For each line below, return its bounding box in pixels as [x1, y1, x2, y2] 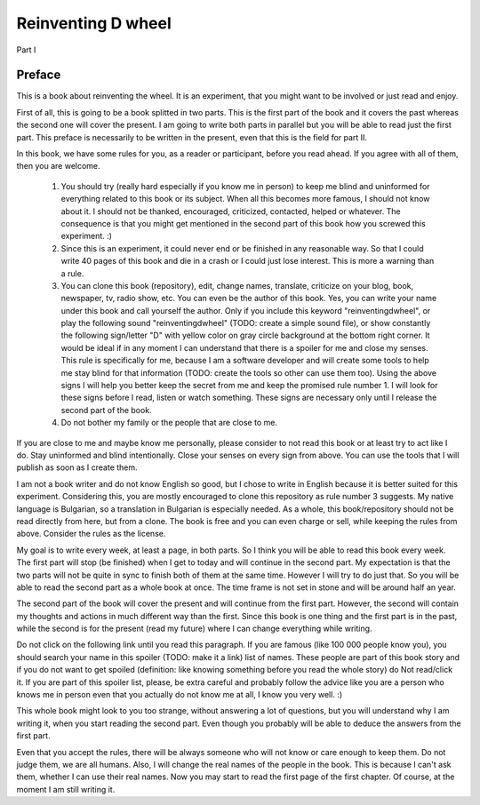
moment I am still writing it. [16, 784, 116, 794]
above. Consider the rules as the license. [16, 529, 166, 539]
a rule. [60, 267, 84, 279]
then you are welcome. [16, 161, 101, 171]
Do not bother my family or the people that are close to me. [60, 418, 277, 428]
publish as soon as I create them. [16, 462, 138, 473]
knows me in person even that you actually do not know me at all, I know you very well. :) [16, 689, 343, 700]
